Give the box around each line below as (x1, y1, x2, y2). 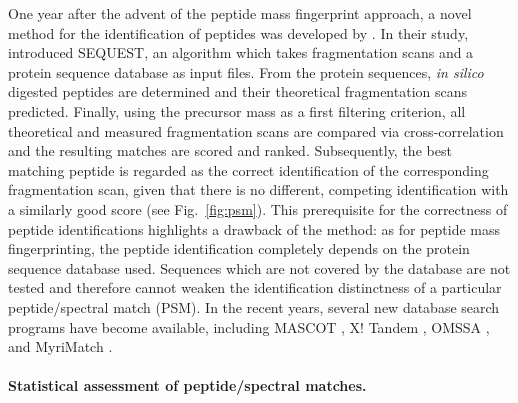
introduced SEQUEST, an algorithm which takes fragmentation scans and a (8, 42, 474, 63)
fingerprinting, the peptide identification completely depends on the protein (8, 238, 470, 259)
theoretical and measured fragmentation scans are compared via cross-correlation (8, 120, 504, 141)
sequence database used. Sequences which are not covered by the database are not (8, 257, 511, 278)
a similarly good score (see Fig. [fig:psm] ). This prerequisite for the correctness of (8, 198, 508, 219)
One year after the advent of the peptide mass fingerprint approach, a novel (8, 3, 472, 23)
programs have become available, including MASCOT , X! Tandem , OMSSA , (8, 316, 490, 337)
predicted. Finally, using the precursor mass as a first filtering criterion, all (8, 100, 466, 121)
